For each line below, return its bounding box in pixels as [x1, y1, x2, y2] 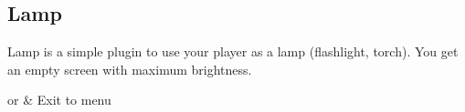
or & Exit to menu [7, 90, 111, 109]
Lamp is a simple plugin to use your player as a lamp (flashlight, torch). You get [7, 42, 459, 61]
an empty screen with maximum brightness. [7, 59, 252, 78]
